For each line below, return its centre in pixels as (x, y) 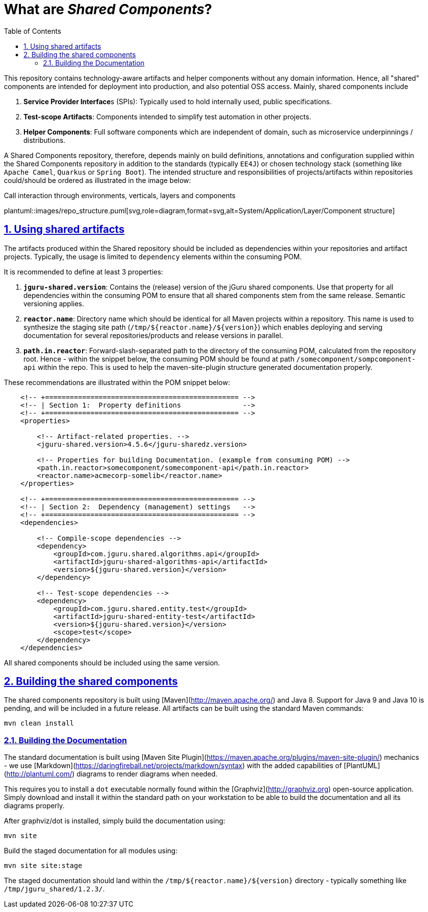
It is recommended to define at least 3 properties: (84, 272)
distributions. (44, 140)
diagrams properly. (34, 806)
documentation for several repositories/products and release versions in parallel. (153, 335)
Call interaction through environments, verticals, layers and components (120, 195)
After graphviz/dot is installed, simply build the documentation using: (115, 821)
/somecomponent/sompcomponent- (356, 359)
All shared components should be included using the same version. (112, 662)
